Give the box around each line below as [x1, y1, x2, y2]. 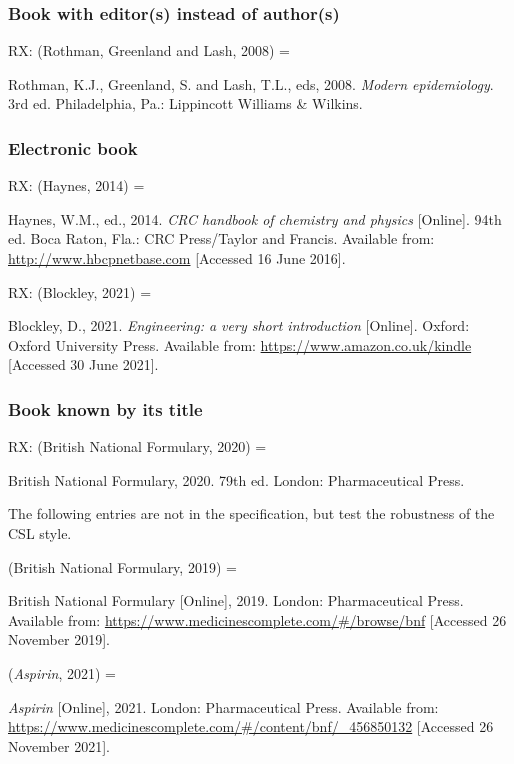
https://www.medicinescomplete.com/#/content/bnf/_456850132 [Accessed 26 [8, 716, 494, 737]
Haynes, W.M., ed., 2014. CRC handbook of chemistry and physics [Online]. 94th [8, 208, 502, 229]
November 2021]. [8, 735, 110, 756]
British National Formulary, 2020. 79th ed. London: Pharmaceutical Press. [8, 469, 465, 490]
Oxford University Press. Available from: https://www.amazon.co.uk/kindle [8, 334, 472, 355]
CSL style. [8, 522, 72, 543]
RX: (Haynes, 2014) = [8, 175, 145, 196]
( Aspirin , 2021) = [8, 662, 116, 683]
